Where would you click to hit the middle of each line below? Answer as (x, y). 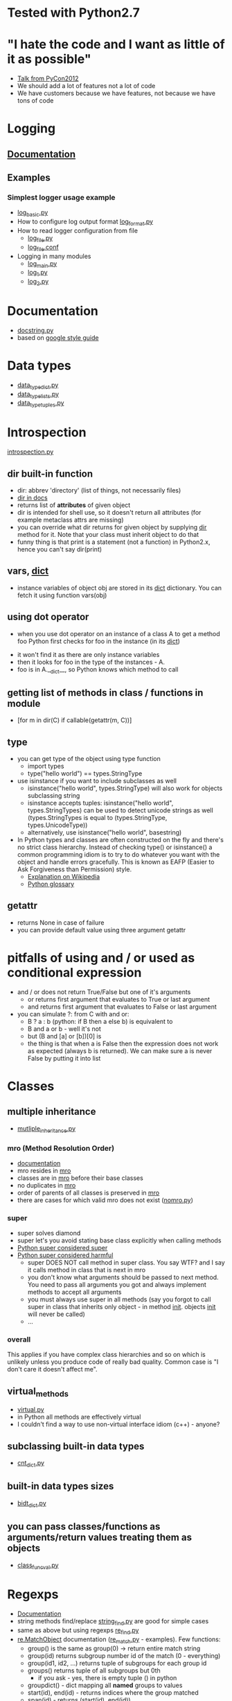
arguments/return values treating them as (100, 1538)
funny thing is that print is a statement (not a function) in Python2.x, (114, 542)
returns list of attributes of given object (74, 505)
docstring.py (35, 330)
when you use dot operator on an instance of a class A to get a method (118, 633)
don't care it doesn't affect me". (53, 1369)
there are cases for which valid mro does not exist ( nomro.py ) (105, 1200)
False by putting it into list (64, 1058)
